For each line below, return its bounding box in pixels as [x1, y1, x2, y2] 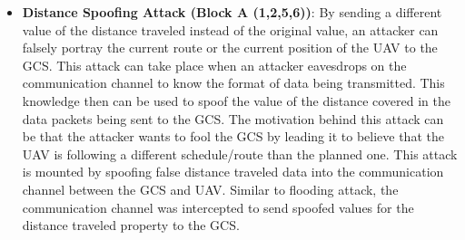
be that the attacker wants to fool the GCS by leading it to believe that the [22, 127, 444, 146]
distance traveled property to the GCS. [22, 216, 240, 235]
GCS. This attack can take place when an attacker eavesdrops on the [22, 55, 407, 74]
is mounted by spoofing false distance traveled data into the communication [22, 162, 444, 181]
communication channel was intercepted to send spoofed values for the [22, 197, 414, 216]
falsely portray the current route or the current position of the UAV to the [22, 38, 438, 57]
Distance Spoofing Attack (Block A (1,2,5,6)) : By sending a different [22, 3, 442, 21]
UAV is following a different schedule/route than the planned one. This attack [22, 144, 458, 163]
